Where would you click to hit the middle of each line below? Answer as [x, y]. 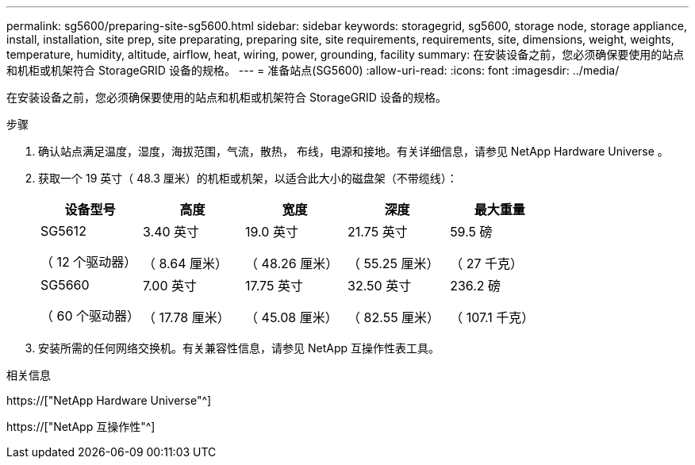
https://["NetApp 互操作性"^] [81, 427]
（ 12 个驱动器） [89, 262]
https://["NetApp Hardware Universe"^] [109, 400]
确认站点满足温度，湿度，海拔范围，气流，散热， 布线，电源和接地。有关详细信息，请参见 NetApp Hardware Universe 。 [353, 151]
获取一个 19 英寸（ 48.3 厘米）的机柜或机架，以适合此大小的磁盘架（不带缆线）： [248, 178]
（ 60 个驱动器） [90, 316]
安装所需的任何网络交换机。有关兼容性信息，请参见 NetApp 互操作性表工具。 [239, 348]
